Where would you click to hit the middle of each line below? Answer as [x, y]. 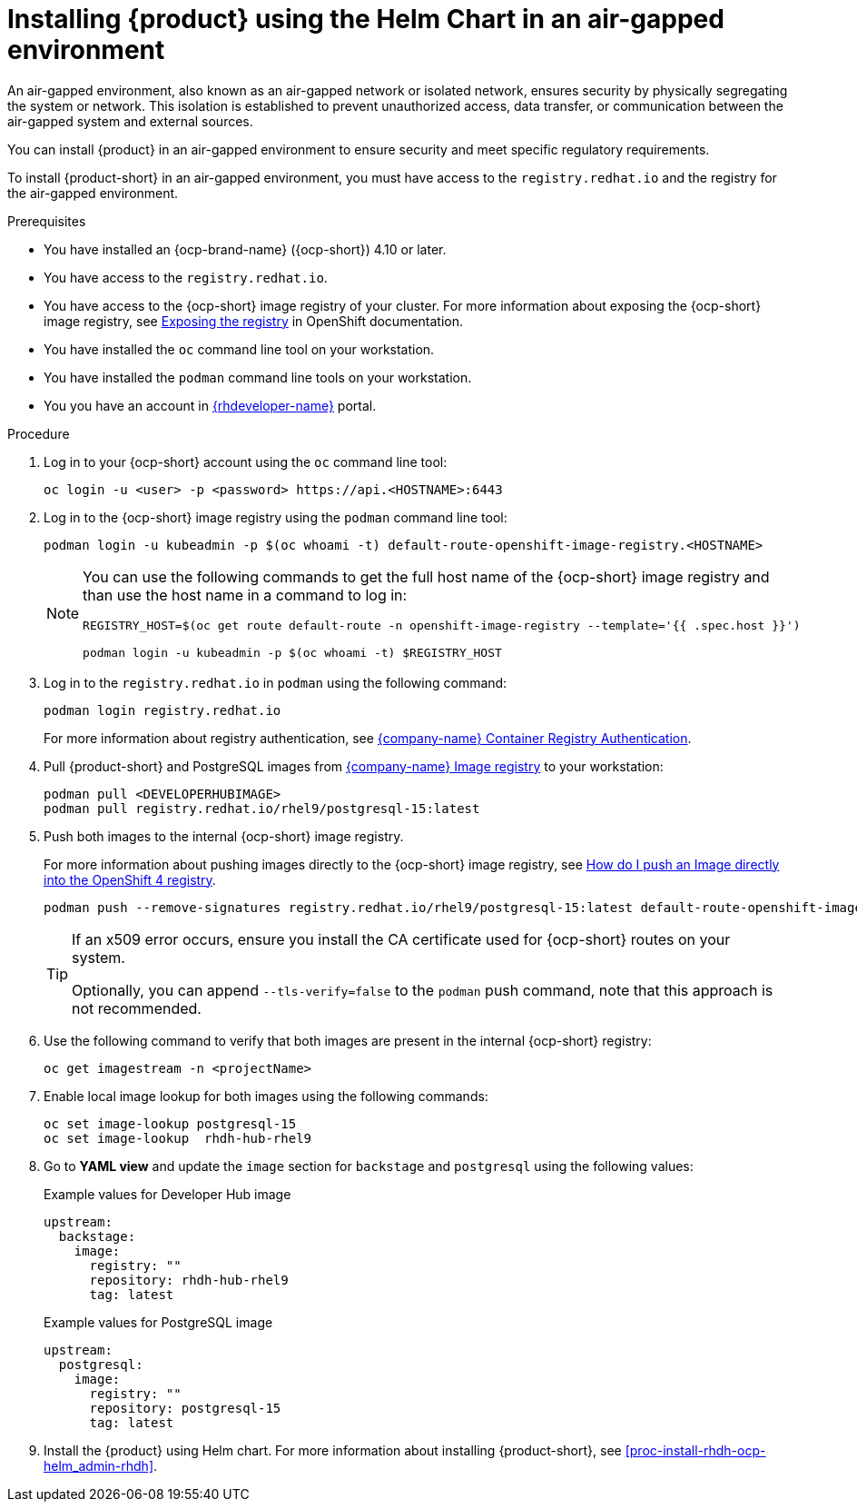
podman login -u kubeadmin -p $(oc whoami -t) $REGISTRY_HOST [292, 652]
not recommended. [137, 1008]
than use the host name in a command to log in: [245, 595]
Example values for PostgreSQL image [158, 1322]
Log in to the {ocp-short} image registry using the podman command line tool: [276, 517]
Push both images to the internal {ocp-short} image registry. [224, 836]
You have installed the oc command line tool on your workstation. [239, 349]
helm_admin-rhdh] [99, 1465]
